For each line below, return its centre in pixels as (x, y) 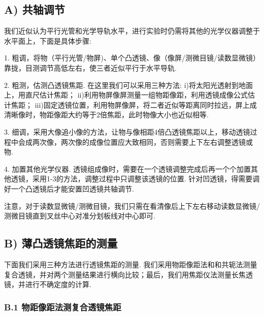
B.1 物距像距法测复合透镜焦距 (63, 307)
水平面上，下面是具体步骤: (48, 40)
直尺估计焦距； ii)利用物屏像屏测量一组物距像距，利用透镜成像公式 (136, 95)
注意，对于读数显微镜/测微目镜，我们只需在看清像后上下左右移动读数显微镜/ (132, 206)
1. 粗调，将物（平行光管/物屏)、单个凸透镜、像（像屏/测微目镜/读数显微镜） (132, 58)
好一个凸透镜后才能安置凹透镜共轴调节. (69, 188)
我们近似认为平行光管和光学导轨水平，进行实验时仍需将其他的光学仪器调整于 (132, 31)
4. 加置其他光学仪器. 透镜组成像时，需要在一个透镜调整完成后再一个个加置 (128, 168)
